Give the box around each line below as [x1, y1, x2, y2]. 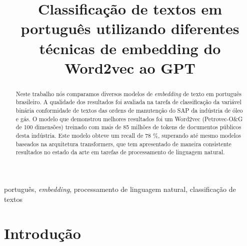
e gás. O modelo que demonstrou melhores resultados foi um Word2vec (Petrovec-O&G [15, 114, 243, 123]
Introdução [4, 223, 81, 243]
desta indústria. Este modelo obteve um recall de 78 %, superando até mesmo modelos [15, 131, 241, 140]
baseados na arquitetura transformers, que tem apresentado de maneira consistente [15, 139, 231, 148]
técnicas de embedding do [39, 38, 221, 58]
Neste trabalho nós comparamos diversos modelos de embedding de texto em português [15, 89, 241, 98]
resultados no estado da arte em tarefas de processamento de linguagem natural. [15, 148, 225, 156]
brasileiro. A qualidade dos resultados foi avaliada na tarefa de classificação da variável [15, 98, 241, 106]
